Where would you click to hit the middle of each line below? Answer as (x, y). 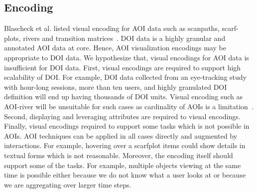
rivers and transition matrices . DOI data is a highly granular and (124, 38)
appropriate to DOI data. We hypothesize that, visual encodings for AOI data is (127, 57)
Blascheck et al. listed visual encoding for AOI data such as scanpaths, (112, 28)
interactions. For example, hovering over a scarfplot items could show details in (125, 145)
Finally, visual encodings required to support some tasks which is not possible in (127, 126)
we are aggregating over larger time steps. (68, 184)
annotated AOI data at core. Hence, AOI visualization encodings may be (115, 48)
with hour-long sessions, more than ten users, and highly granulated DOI (116, 87)
